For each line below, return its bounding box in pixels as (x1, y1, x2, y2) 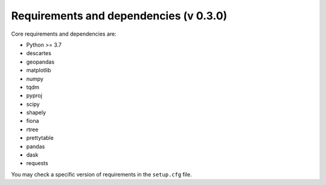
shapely (26, 109, 46, 116)
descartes (26, 50, 51, 57)
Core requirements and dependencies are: (11, 30, 117, 37)
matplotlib (26, 67, 51, 74)
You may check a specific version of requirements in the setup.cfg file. (11, 170, 193, 178)
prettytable (26, 134, 54, 141)
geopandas (26, 58, 54, 65)
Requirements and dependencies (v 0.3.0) (11, 9, 228, 22)
